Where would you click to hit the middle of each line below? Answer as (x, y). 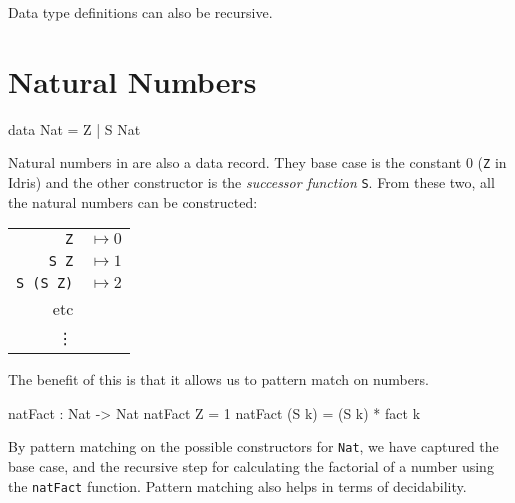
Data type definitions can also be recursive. (140, 12)
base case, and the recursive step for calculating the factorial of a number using (251, 466)
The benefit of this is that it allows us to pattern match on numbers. (218, 379)
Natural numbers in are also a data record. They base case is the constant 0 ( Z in (257, 162)
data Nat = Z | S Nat (74, 128)
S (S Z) (45, 283)
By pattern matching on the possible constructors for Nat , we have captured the (253, 446)
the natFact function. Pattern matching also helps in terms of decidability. (237, 485)
